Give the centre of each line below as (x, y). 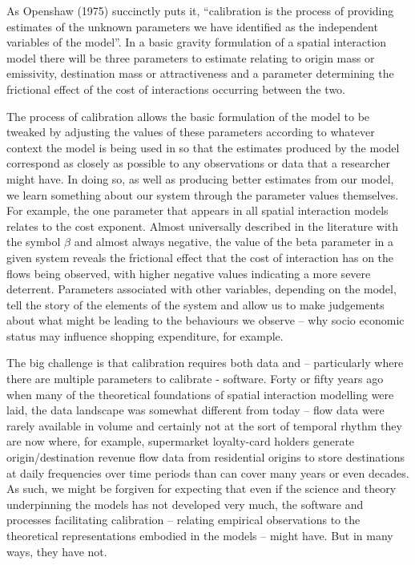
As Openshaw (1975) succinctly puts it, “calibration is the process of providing (200, 10)
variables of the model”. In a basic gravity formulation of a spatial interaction (197, 42)
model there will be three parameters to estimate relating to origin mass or (191, 57)
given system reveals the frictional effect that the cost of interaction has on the (200, 257)
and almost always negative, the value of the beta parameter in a (234, 242)
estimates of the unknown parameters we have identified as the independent (192, 26)
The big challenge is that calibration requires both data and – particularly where (205, 363)
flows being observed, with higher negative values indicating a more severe (189, 273)
